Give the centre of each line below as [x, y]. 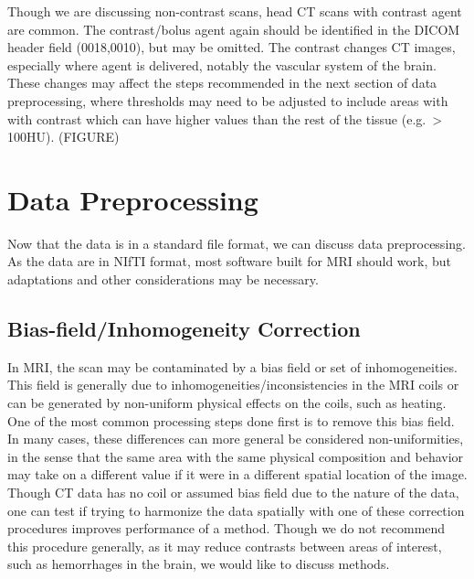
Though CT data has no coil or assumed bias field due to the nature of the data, [233, 493]
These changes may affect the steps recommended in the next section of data [222, 83]
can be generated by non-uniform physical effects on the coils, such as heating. [227, 403]
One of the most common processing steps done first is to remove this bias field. [231, 420]
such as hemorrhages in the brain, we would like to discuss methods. [199, 564]
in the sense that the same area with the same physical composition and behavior [236, 456]
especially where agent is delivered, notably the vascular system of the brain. [222, 64]
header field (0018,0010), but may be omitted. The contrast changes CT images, [232, 47]
